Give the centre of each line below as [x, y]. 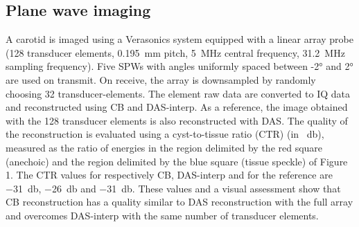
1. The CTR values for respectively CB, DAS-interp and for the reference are [169, 175]
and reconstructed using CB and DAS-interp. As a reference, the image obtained [177, 107]
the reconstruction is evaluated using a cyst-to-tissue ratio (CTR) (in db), [165, 134]
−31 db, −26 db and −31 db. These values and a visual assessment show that [173, 188]
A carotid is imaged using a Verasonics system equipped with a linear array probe [179, 39]
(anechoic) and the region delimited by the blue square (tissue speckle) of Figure [177, 161]
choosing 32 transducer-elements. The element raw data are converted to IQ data [178, 93]
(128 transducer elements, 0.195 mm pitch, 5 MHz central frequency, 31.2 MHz [175, 52]
